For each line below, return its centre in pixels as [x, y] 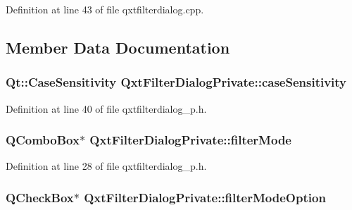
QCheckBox [40, 197]
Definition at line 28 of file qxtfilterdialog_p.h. [106, 166]
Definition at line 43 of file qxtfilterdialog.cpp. [105, 9]
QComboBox [43, 140]
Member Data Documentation [118, 47]
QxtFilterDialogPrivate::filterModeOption [205, 197]
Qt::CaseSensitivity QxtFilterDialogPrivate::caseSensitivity [176, 82]
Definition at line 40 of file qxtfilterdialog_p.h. [106, 108]
